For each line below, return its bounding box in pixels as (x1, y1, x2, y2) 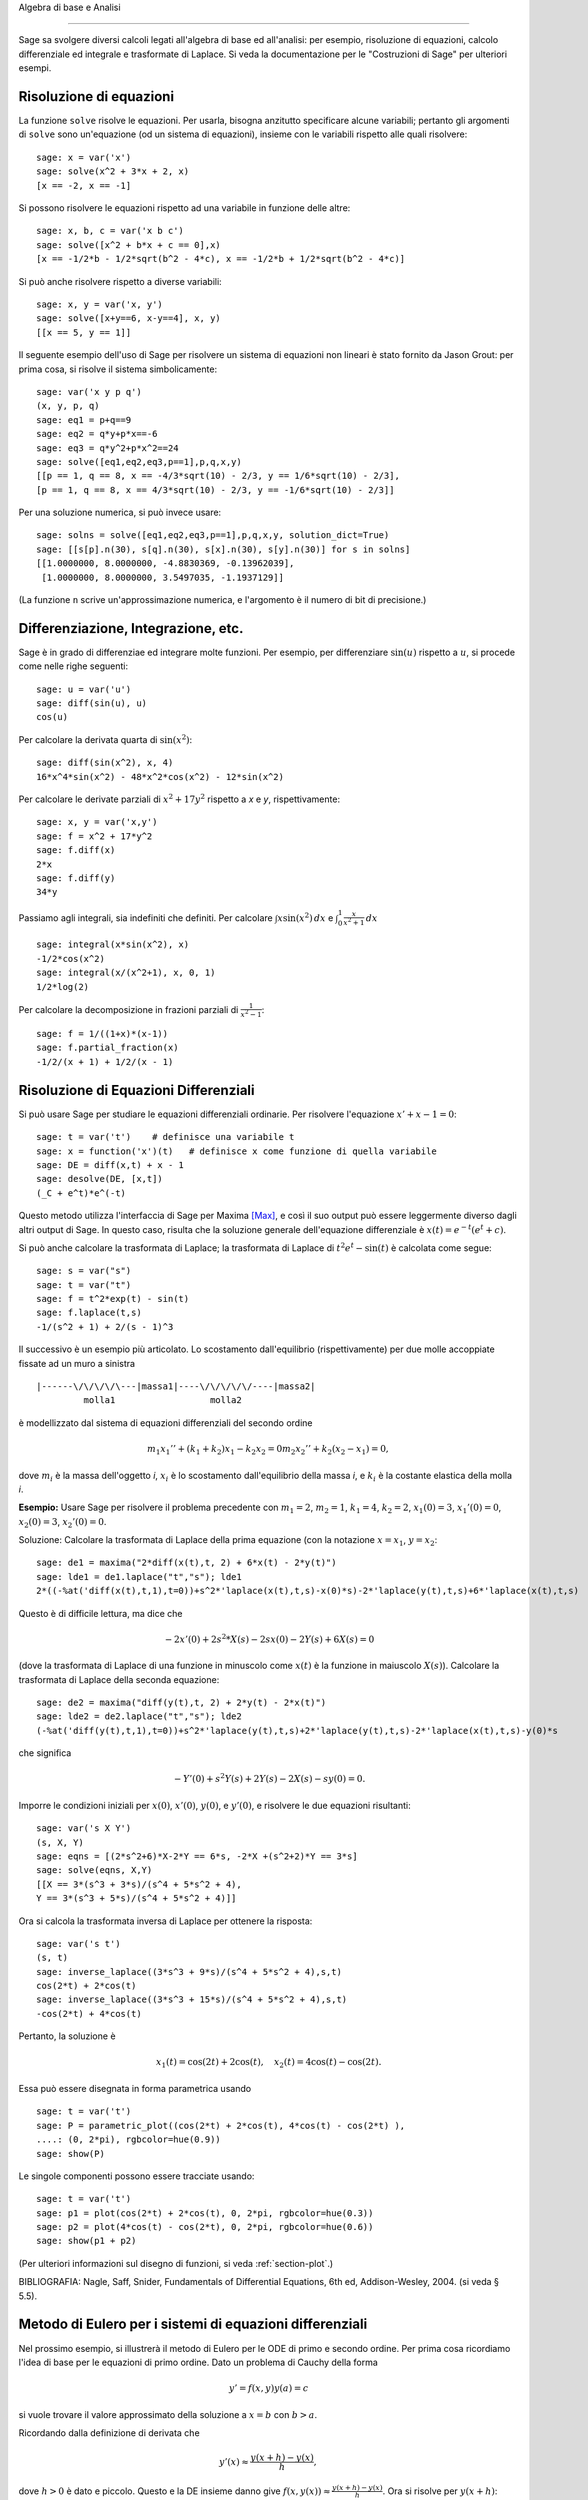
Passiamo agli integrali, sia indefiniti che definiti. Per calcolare (18, 911, 274, 924)
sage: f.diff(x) (36, 845, 116, 856)
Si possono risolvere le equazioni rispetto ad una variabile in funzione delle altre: (18, 202, 351, 214)
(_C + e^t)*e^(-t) (36, 1187, 127, 1199)
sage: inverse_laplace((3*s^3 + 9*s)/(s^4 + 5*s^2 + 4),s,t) (36, 1966, 342, 1977)
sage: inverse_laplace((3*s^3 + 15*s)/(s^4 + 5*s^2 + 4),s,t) (36, 1994, 348, 2005)
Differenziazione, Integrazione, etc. (18, 620, 244, 637)
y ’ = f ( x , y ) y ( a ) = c (228, 2383, 309, 2394)
